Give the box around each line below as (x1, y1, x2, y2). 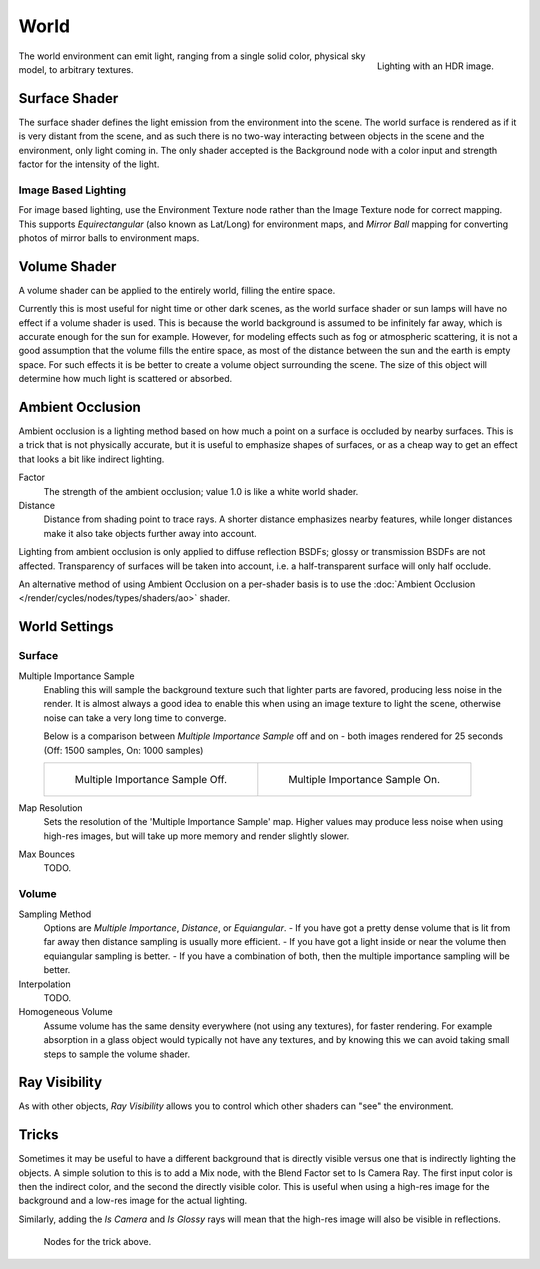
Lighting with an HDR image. (376, 60, 494, 72)
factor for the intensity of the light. (18, 158, 160, 170)
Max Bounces (18, 848, 75, 860)
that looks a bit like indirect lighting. (18, 453, 165, 465)
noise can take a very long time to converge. (43, 711, 227, 724)
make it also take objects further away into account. (43, 527, 257, 539)
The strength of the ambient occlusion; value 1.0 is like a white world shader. (43, 485, 359, 497)
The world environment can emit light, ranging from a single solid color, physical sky (18, 50, 366, 62)
